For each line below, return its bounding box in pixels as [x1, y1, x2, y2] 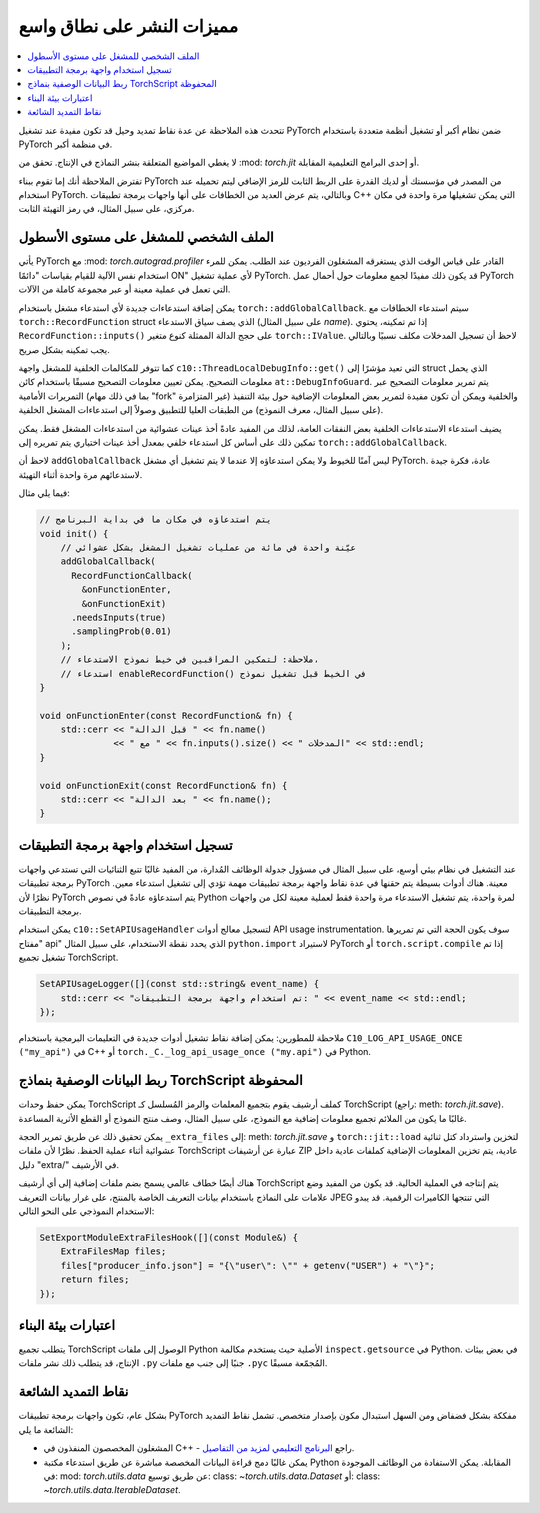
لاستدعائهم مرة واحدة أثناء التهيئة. [18, 468, 143, 480]
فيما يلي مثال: [18, 487, 70, 499]
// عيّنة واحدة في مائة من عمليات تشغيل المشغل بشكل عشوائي [60, 541, 357, 553]
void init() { [39, 528, 109, 539]
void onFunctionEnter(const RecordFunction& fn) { [39, 710, 294, 721]
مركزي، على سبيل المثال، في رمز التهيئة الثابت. [18, 203, 195, 215]
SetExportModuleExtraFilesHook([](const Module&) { [39, 1232, 299, 1244]
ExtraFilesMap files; [60, 1246, 167, 1257]
